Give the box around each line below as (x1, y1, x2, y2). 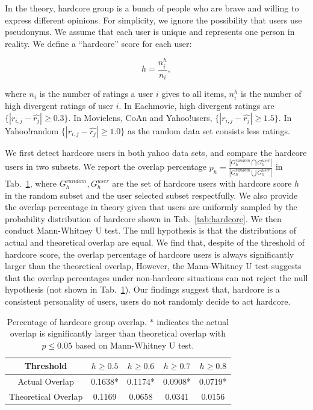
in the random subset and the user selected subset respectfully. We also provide (5, 188, 298, 201)
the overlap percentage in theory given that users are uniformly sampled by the (5, 200, 297, 213)
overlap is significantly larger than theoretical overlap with (10, 327, 226, 340)
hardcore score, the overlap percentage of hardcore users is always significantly (5, 247, 294, 260)
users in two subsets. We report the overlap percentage (5, 160, 206, 173)
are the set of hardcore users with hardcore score (112, 177, 292, 190)
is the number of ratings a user (39, 87, 153, 100)
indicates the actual (156, 315, 229, 328)
